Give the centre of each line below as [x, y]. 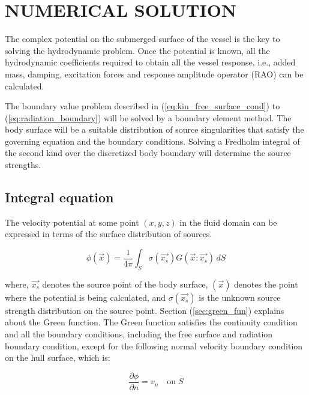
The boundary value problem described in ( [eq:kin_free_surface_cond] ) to [142, 106]
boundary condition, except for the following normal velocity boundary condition [154, 345]
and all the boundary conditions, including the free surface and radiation [139, 334]
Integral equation [59, 197]
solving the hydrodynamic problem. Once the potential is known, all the [137, 50]
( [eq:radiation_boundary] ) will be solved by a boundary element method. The [148, 117]
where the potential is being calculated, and [85, 297]
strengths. [23, 165]
